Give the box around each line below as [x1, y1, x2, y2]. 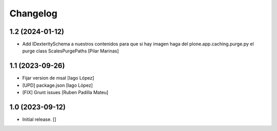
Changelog [9, 8, 57, 19]
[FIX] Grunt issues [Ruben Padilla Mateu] [22, 89, 109, 96]
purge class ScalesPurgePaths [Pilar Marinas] [22, 48, 119, 54]
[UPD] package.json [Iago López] [22, 82, 93, 88]
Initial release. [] [22, 116, 56, 123]
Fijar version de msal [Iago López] [22, 75, 94, 81]
